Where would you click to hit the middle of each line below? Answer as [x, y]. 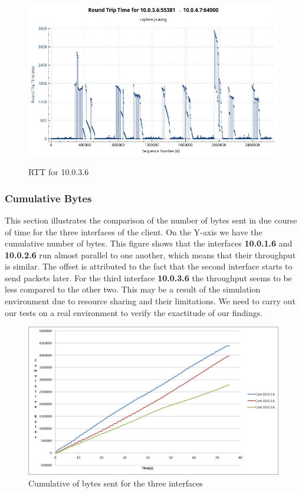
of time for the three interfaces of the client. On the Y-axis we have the [134, 231]
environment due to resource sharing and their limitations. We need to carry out [150, 301]
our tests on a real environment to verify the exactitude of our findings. [134, 312]
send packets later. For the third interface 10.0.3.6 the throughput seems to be [148, 277]
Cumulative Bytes [48, 198]
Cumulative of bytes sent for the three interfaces [116, 483]
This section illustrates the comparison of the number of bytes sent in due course [151, 220]
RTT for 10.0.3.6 [59, 172]
